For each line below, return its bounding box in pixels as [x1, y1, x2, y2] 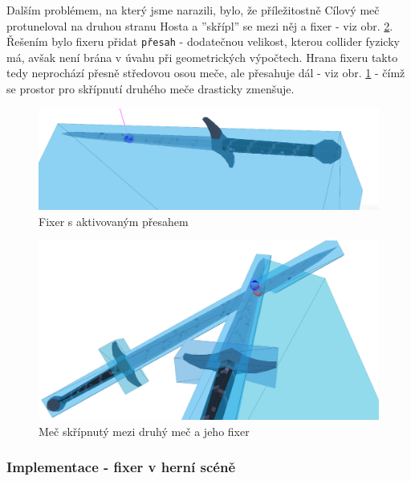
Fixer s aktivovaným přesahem [39, 212, 189, 229]
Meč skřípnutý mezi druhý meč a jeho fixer [39, 422, 250, 439]
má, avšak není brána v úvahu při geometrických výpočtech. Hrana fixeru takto [6, 48, 398, 65]
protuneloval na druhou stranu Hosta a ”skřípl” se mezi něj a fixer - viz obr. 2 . [6, 17, 393, 34]
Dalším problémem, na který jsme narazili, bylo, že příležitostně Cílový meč [6, 2, 380, 18]
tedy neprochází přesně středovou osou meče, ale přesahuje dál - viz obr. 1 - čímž [6, 64, 405, 81]
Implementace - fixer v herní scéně [6, 457, 236, 477]
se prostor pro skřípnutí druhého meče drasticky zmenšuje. [6, 80, 295, 97]
